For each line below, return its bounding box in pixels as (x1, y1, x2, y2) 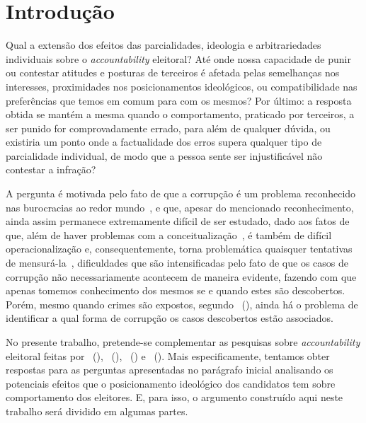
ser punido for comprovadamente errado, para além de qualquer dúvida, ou (6, 120, 331, 135)
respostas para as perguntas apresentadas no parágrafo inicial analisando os (6, 362, 333, 377)
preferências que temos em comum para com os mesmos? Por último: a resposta (6, 93, 352, 108)
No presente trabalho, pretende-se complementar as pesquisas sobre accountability (6, 335, 360, 349)
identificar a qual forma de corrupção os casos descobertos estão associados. (6, 311, 333, 325)
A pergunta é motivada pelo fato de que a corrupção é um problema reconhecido (6, 186, 356, 201)
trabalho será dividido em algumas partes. (6, 403, 188, 418)
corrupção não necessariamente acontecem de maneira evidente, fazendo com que (6, 269, 357, 284)
